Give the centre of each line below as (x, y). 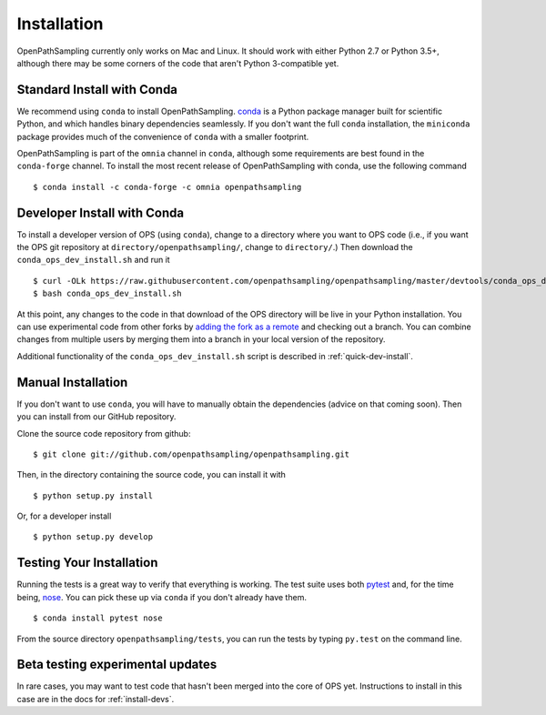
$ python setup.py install (93, 495)
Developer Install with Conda (101, 212)
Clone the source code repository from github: (104, 433)
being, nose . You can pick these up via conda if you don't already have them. (162, 597)
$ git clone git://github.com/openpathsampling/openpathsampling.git (192, 454)
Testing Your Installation (87, 563)
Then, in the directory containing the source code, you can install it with (152, 475)
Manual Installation (72, 382)
